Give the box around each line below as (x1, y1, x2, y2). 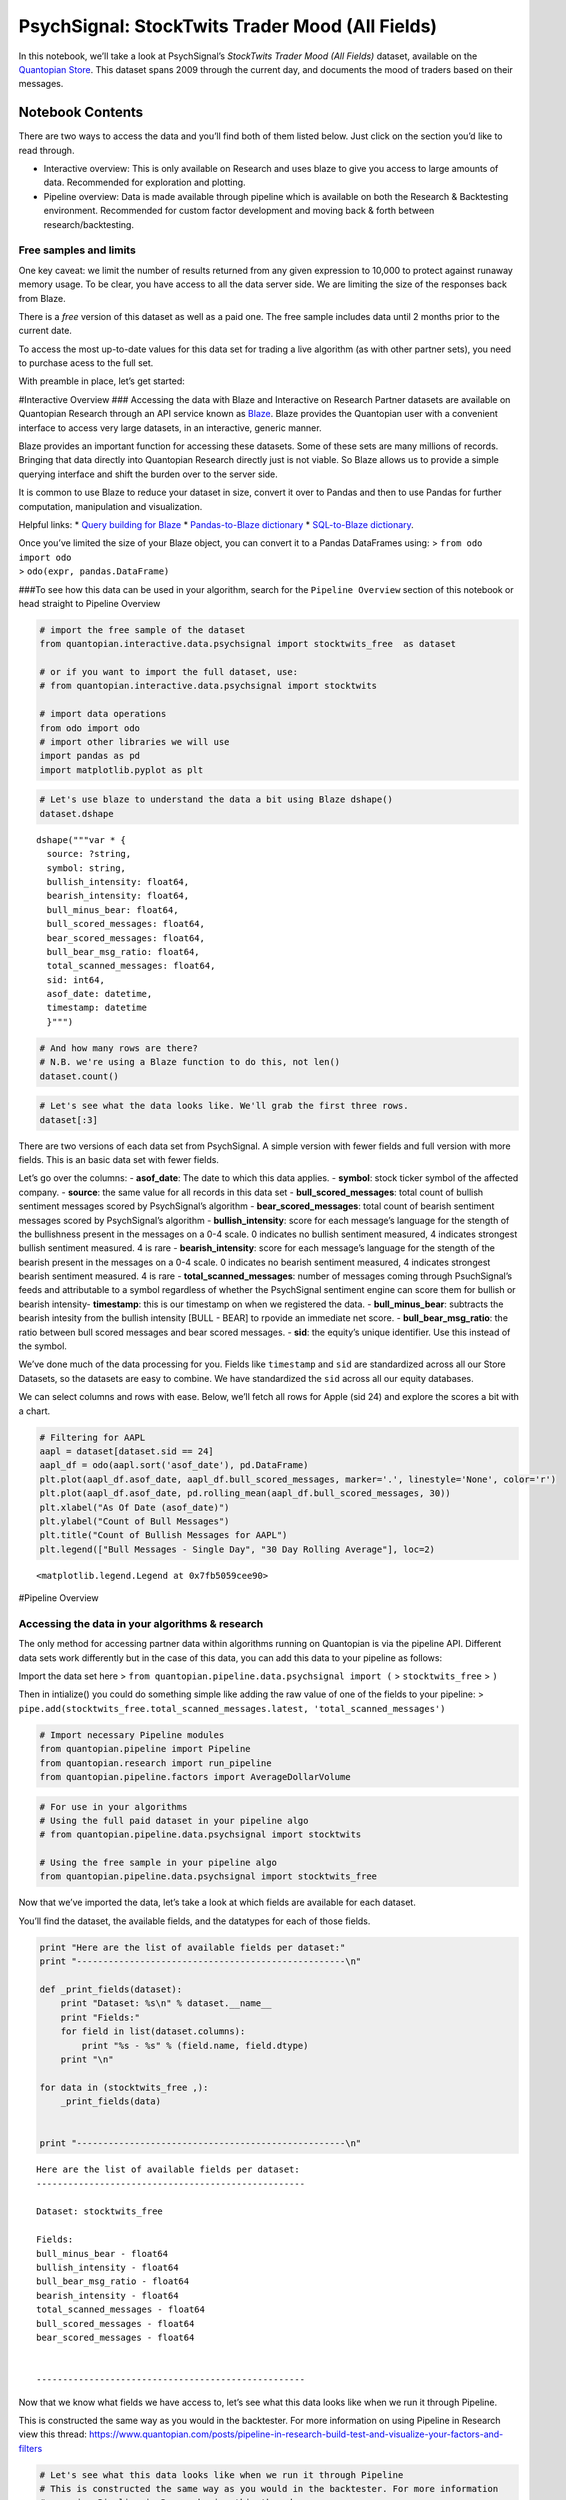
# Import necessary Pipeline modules (39, 1729, 225, 1740)
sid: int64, (46, 974, 105, 985)
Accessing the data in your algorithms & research (18, 1616, 264, 1630)
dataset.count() (39, 1070, 120, 1082)
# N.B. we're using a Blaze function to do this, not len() (39, 1056, 341, 1068)
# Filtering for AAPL (39, 1431, 146, 1443)
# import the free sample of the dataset (39, 624, 246, 635)
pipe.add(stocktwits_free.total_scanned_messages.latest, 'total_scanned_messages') (18, 1703, 446, 1714)
